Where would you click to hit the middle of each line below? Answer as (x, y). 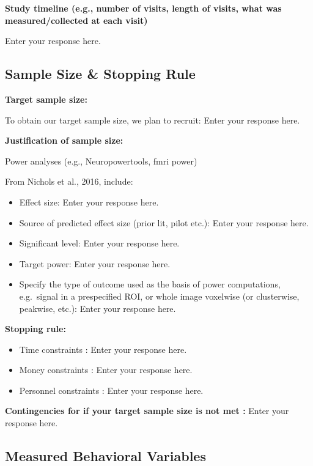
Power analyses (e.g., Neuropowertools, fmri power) (101, 161)
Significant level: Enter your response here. (99, 243)
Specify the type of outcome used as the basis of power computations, (150, 284)
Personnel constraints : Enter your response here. (111, 390)
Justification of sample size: (64, 140)
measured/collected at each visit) (76, 20)
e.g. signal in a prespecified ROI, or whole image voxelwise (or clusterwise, (159, 296)
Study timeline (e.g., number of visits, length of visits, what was (143, 8)
